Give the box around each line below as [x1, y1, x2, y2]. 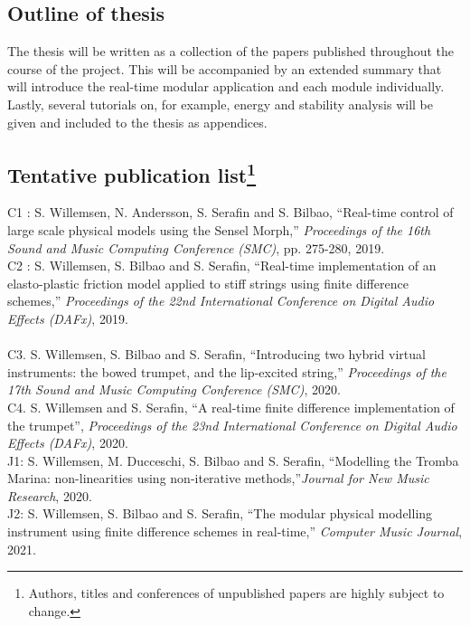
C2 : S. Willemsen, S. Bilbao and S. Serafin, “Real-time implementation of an [7, 256, 437, 275]
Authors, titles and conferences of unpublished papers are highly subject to [28, 583, 445, 602]
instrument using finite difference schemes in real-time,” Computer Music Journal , [7, 522, 463, 541]
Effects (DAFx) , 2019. [7, 308, 128, 327]
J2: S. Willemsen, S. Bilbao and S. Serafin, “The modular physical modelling [7, 504, 433, 523]
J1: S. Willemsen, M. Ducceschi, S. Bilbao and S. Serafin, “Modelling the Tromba [7, 451, 459, 469]
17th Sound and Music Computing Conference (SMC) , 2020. [7, 380, 341, 399]
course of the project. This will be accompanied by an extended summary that [7, 59, 442, 78]
